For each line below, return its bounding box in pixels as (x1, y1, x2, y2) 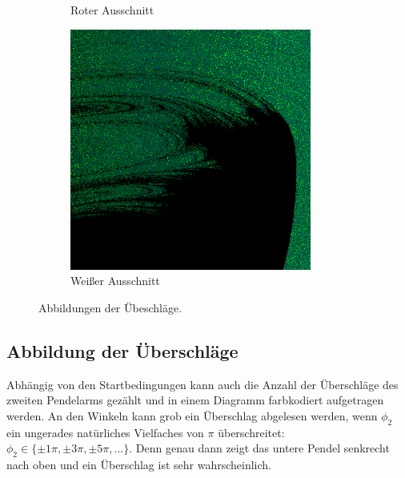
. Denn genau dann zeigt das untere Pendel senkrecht (129, 440, 390, 456)
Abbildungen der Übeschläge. (38, 299, 182, 315)
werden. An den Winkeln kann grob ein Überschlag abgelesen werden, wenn (6, 407, 378, 424)
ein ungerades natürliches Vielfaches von (6, 424, 204, 440)
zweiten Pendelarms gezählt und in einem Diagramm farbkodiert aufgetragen (6, 392, 384, 408)
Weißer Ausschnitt (70, 272, 160, 289)
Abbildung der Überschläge (6, 338, 239, 363)
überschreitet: (218, 424, 285, 440)
